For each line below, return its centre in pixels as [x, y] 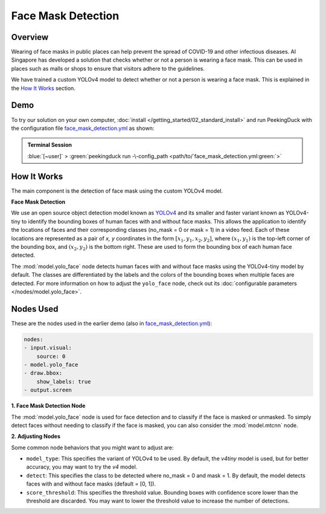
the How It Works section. [43, 88]
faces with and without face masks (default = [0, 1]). [91, 484]
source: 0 [51, 356]
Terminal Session [50, 145]
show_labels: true [64, 381]
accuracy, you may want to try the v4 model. [82, 467]
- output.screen [48, 390]
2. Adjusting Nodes [36, 436]
